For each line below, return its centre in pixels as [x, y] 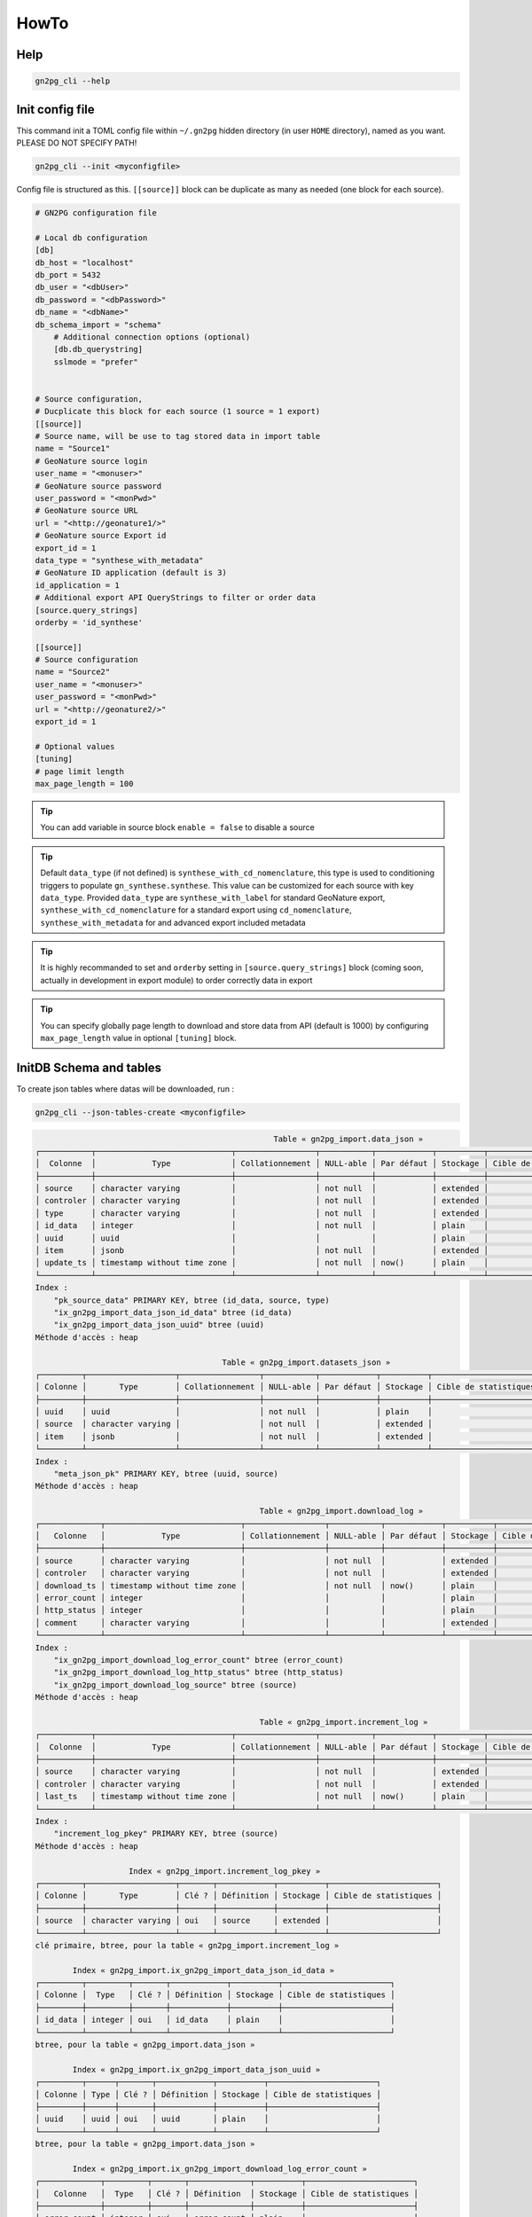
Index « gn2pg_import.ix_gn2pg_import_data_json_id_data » [203, 1970]
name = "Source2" [73, 672]
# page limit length [79, 771]
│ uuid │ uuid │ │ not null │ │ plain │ [234, 1412]
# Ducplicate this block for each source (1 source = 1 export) [178, 411]
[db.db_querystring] [98, 349]
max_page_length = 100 [84, 783]
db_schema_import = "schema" [98, 325]
